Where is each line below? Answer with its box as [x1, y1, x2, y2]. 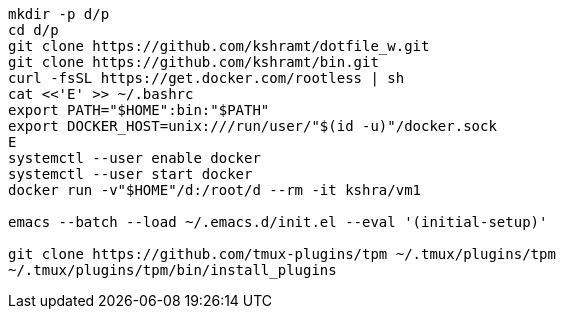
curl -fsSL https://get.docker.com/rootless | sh [8, 70, 405, 86]
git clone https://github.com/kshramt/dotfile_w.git [8, 38, 430, 54]
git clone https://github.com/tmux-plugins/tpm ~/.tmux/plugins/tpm [8, 246, 556, 262]
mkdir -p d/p [8, 6, 110, 22]
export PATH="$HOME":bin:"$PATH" [8, 102, 270, 118]
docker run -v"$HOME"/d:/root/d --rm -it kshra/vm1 [8, 182, 422, 198]
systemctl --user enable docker [8, 150, 261, 166]
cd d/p [8, 22, 59, 38]
